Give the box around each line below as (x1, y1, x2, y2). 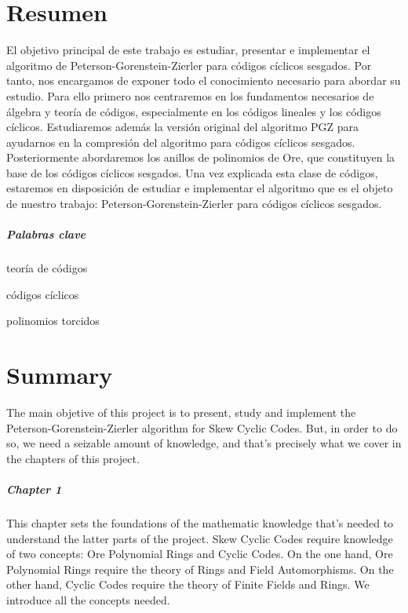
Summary (6, 359, 113, 391)
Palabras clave (6, 226, 86, 243)
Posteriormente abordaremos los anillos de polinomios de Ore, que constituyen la (6, 149, 395, 166)
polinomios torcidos (6, 312, 100, 329)
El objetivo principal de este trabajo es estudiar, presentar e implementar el (6, 42, 370, 58)
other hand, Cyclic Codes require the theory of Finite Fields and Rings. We (6, 576, 370, 593)
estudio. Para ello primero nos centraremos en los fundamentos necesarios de (6, 87, 374, 104)
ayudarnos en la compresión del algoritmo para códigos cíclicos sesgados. (6, 133, 355, 150)
